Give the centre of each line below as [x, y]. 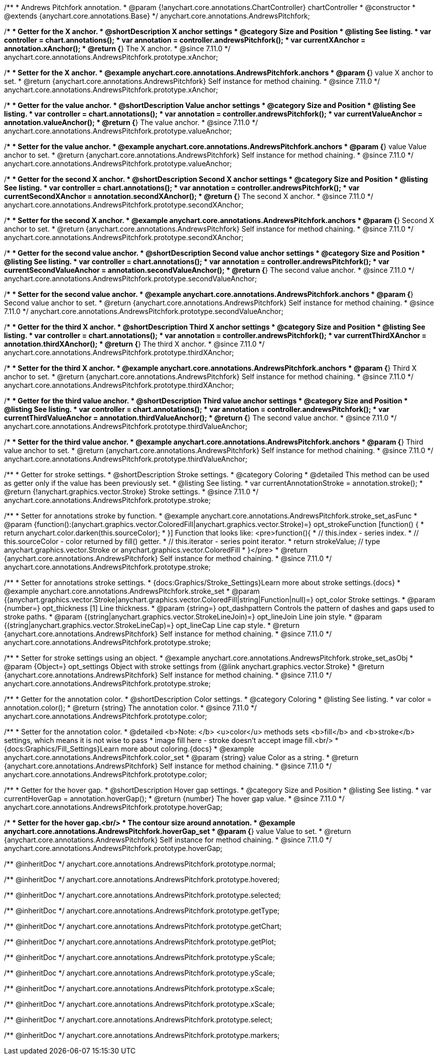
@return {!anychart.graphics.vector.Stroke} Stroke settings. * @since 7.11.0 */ [131, 492]
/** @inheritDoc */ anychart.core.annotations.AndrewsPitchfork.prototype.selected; [142, 895]
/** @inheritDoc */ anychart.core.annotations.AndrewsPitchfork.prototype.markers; [142, 1035]
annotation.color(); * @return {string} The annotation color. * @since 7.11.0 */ [130, 708]
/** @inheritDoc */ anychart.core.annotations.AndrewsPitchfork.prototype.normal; [140, 864]
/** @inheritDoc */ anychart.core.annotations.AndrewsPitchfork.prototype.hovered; [142, 879]
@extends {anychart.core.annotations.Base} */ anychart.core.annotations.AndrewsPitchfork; [157, 16]
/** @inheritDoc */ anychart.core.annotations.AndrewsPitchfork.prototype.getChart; [143, 926]
